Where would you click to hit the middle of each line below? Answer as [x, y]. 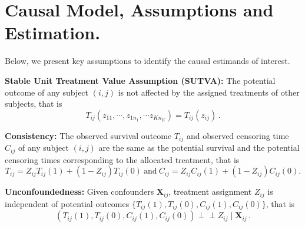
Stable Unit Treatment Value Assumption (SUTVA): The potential [140, 80]
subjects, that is [34, 104]
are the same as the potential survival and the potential [199, 148]
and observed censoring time [238, 135]
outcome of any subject [47, 92]
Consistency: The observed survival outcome [88, 135]
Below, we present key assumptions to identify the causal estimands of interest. [147, 61]
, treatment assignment [210, 192]
